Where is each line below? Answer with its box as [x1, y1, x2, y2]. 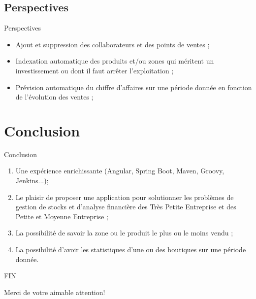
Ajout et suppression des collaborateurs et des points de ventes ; [15, 39, 210, 49]
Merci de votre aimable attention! [4, 287, 105, 297]
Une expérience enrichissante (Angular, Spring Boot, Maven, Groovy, [15, 166, 224, 176]
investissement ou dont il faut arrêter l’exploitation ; [15, 65, 174, 75]
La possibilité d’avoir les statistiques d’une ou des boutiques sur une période [15, 244, 246, 255]
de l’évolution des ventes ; [15, 92, 94, 102]
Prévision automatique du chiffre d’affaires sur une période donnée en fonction [15, 82, 252, 92]
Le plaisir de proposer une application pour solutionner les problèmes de [15, 192, 234, 202]
